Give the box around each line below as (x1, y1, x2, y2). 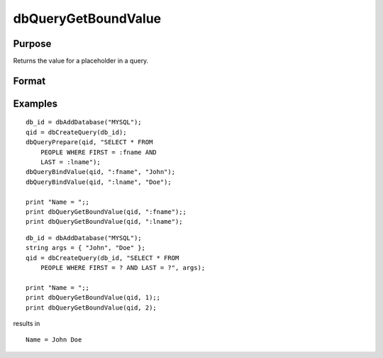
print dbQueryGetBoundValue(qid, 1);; (26, 293, 161, 302)
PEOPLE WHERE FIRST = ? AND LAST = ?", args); (40, 264, 206, 271)
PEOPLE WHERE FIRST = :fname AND (40, 148, 157, 156)
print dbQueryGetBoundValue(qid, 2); (26, 303, 157, 312)
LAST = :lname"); (40, 158, 101, 166)
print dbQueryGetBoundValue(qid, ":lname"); (26, 217, 184, 226)
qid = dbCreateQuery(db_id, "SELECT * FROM (26, 254, 179, 262)
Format (13, 75, 46, 87)
